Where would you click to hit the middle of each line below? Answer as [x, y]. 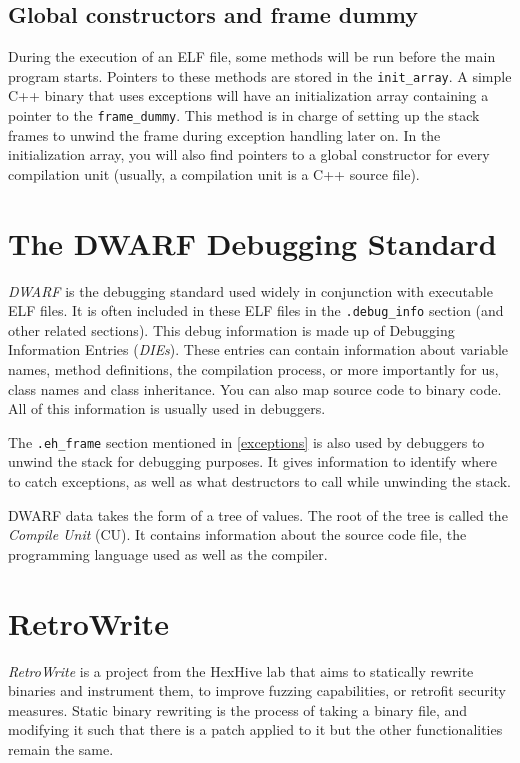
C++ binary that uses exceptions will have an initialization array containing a [248, 95]
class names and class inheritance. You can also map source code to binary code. [255, 388]
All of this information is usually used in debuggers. [167, 408]
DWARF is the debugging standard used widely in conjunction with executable [250, 290]
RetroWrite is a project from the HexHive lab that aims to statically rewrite [241, 670]
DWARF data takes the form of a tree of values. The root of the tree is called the [258, 514]
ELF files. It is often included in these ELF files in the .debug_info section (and [256, 310]
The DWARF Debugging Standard [252, 242]
